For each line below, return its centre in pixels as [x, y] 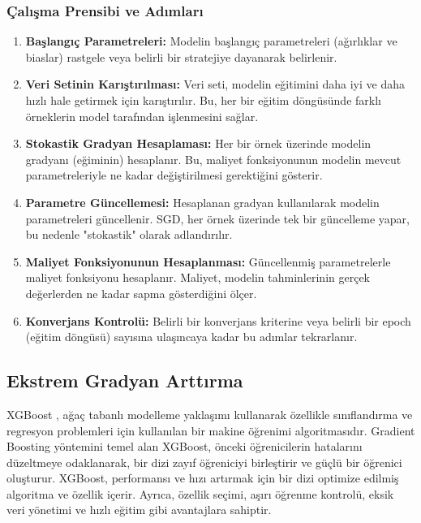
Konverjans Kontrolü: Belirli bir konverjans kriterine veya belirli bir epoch [218, 320]
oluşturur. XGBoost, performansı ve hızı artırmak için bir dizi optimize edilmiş [203, 478]
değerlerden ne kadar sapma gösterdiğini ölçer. [141, 293]
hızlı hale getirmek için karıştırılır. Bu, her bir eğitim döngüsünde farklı [203, 100]
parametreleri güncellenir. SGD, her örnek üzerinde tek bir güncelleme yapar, [217, 218]
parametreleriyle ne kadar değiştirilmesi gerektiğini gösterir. [174, 175]
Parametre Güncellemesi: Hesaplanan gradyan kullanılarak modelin [202, 202]
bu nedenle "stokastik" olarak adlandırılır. [129, 234]
